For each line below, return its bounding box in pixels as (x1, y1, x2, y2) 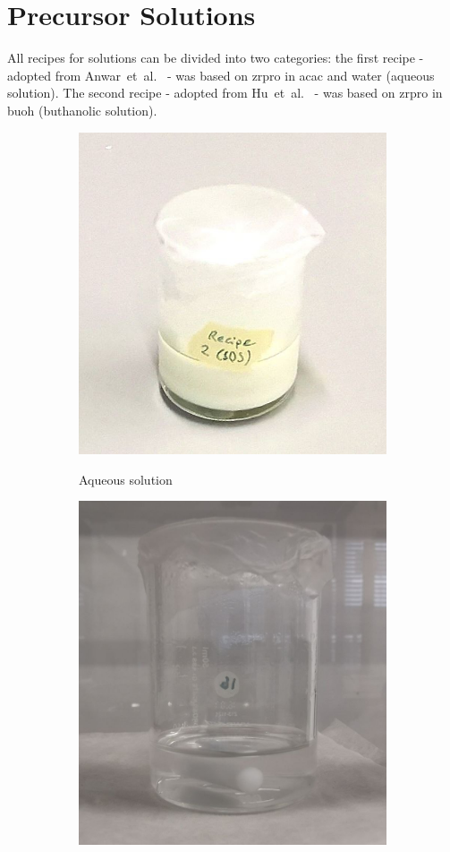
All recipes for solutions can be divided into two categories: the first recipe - (7, 48, 424, 67)
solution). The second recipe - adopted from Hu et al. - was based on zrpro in (7, 83, 443, 102)
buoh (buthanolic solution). (7, 100, 157, 119)
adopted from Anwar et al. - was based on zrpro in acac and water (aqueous (7, 65, 435, 84)
